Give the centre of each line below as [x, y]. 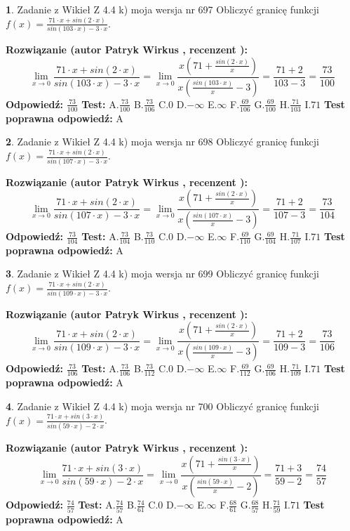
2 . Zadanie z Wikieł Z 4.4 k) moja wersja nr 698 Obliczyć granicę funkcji [162, 142]
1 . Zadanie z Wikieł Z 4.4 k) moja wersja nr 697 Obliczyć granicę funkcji [162, 9]
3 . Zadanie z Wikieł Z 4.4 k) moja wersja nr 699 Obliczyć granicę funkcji [162, 274]
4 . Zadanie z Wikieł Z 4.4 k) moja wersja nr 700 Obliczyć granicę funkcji [162, 406]
